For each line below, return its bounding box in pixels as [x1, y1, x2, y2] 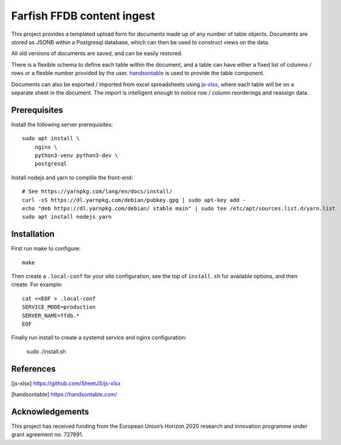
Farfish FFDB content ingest [11, 9, 155, 22]
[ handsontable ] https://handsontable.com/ [11, 391, 118, 398]
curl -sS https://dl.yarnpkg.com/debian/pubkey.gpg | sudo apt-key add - [22, 196, 246, 203]
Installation [11, 229, 55, 239]
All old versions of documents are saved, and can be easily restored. [11, 50, 183, 57]
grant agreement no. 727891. [11, 431, 84, 438]
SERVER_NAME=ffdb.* [22, 312, 80, 319]
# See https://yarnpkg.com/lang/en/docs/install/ [22, 188, 173, 195]
